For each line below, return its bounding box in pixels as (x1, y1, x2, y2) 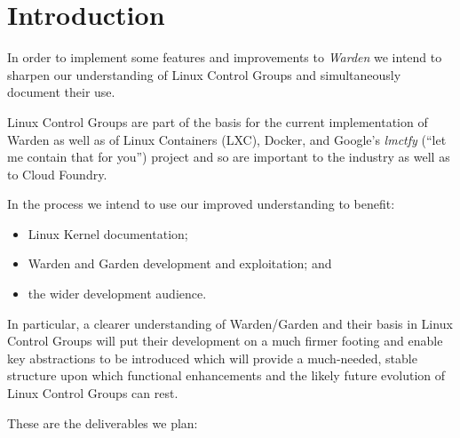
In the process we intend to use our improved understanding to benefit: (7, 195, 395, 213)
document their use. (7, 83, 115, 101)
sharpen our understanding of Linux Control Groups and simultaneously (7, 65, 401, 84)
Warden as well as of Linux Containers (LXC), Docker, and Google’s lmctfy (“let (7, 130, 447, 148)
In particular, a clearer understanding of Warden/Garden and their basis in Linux (7, 314, 453, 332)
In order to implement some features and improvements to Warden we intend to (7, 48, 442, 67)
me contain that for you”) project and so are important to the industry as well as (7, 147, 450, 166)
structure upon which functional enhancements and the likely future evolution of (7, 366, 446, 385)
